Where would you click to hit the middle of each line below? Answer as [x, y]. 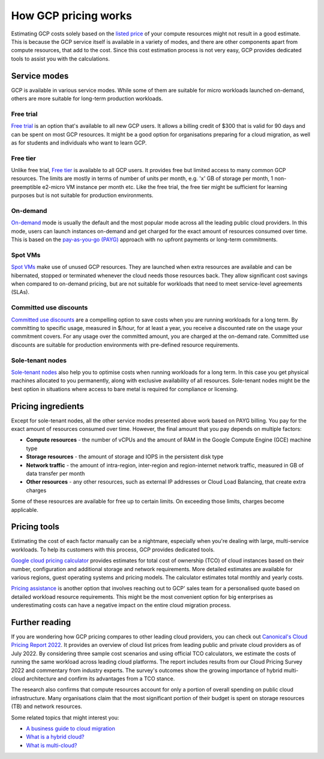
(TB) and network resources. [46, 706]
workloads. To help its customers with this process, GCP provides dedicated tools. [113, 550]
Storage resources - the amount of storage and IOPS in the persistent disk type [125, 457]
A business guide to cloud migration [70, 728]
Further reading [41, 622]
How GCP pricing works [71, 16]
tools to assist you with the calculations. [61, 58]
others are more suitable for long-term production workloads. [87, 98]
